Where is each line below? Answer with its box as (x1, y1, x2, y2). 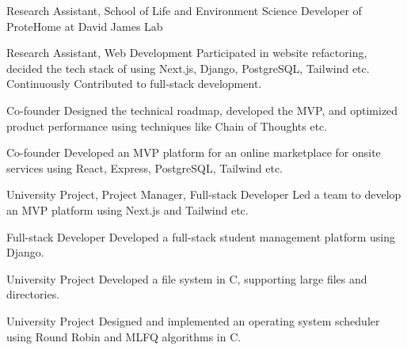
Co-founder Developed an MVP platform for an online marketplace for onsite (6, 144, 381, 161)
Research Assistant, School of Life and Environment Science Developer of (6, 2, 362, 18)
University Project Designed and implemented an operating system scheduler (6, 312, 380, 329)
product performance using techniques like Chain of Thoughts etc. (6, 117, 328, 134)
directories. (6, 286, 60, 302)
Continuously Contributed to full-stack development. (6, 75, 262, 92)
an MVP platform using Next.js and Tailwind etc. (6, 201, 249, 218)
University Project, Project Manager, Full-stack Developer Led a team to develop (6, 186, 401, 203)
